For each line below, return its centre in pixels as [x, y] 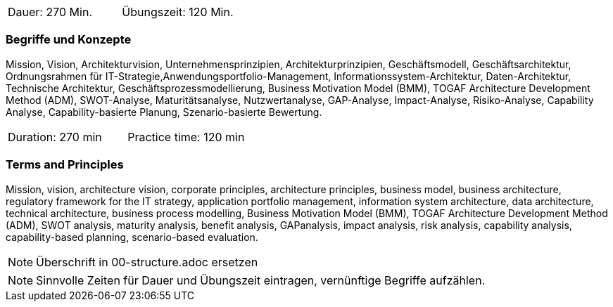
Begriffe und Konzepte [69, 40]
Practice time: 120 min [186, 137]
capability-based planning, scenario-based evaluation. [132, 237]
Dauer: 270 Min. [50, 12]
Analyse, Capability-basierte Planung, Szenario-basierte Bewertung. [164, 112]
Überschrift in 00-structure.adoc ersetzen [147, 262]
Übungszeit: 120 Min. [178, 12]
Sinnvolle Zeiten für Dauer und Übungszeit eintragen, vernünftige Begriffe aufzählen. [261, 280]
